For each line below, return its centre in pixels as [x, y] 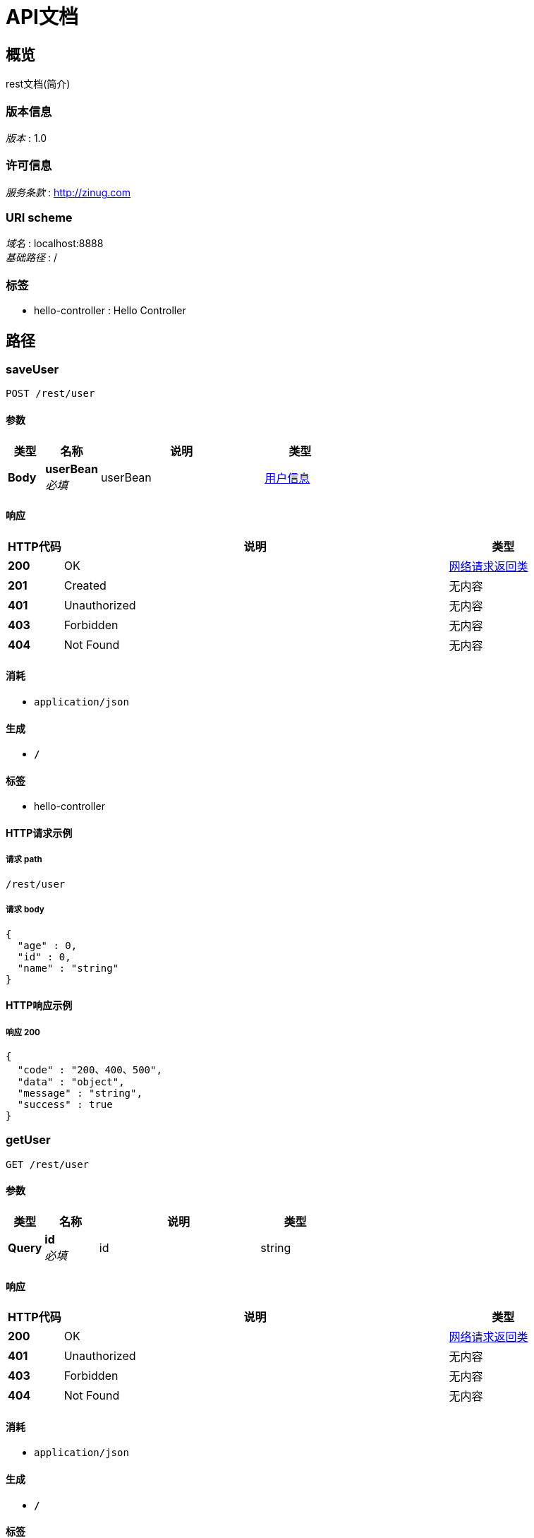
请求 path [24, 860]
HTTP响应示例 [39, 1006]
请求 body [25, 910]
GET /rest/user [48, 1164]
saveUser [32, 370]
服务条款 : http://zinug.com [68, 192]
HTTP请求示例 [39, 833]
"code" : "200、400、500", [90, 1070]
